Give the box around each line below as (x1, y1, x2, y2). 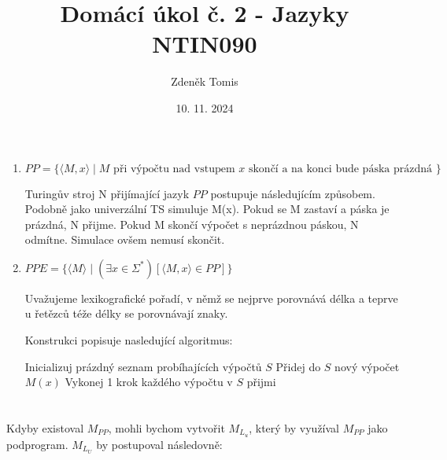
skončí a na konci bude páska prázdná (248, 163, 433, 175)
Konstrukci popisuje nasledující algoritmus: (24, 332, 233, 348)
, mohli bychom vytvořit (108, 420, 225, 436)
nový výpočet (334, 358, 400, 374)
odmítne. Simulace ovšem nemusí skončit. (24, 231, 225, 248)
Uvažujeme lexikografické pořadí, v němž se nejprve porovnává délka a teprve (24, 289, 398, 306)
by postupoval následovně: (96, 436, 223, 452)
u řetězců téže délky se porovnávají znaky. (24, 305, 228, 322)
